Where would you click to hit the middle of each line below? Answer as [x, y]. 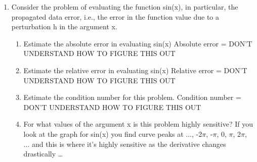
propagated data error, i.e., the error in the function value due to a [115, 16]
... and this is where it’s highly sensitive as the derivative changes [125, 144]
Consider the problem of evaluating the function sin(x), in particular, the [125, 7]
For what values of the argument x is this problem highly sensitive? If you [138, 124]
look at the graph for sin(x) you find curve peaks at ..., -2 [113, 133]
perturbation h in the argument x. [64, 26]
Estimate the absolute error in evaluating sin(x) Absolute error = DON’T [138, 43]
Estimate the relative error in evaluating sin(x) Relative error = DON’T [135, 70]
